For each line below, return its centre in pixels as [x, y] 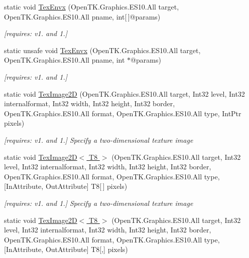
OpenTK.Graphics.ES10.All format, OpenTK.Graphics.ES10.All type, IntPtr [123, 113]
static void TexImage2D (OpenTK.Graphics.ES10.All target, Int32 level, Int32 [125, 93]
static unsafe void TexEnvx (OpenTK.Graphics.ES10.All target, [102, 50]
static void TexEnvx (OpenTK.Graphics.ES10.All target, [92, 7]
